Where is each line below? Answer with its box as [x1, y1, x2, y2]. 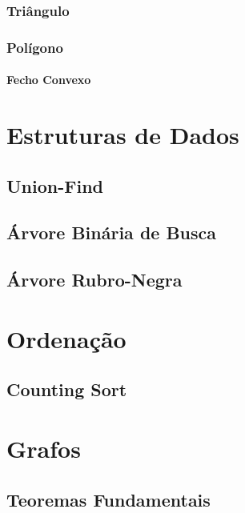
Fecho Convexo [6, 71, 91, 88]
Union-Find [6, 173, 103, 198]
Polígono [6, 37, 63, 57]
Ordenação [6, 322, 127, 355]
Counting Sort [6, 377, 127, 402]
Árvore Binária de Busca [6, 220, 217, 245]
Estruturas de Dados [6, 118, 239, 151]
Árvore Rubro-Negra [6, 267, 183, 292]
